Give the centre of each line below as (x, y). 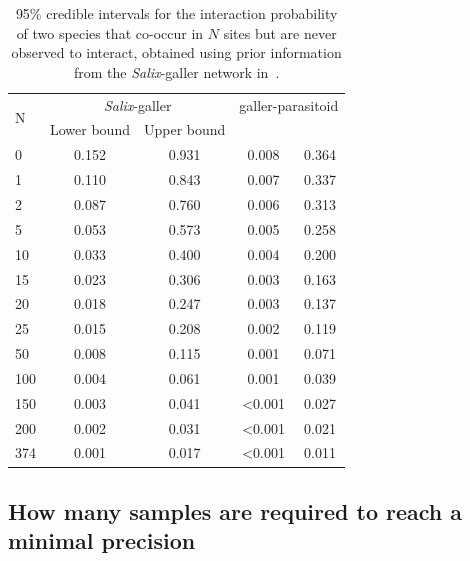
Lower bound (90, 129)
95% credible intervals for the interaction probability (176, 13)
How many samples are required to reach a (235, 510)
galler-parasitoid (289, 104)
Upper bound (184, 129)
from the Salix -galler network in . (176, 71)
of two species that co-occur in (110, 32)
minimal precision (102, 540)
